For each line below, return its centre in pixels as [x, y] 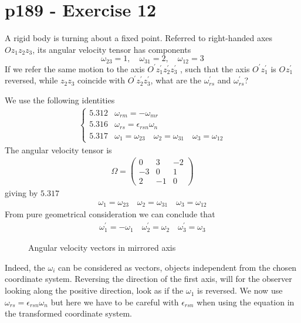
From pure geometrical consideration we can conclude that [110, 214]
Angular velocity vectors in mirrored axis [102, 248]
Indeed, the [25, 267]
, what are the [176, 80]
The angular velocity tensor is [58, 149]
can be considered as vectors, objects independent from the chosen [177, 267]
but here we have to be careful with [115, 302]
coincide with [102, 80]
